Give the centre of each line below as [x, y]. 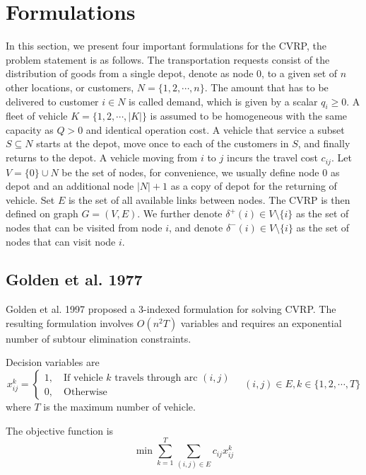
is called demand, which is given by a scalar [223, 101]
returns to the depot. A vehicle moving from [102, 158]
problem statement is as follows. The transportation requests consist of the [168, 59]
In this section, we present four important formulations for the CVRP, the [166, 46]
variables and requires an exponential [261, 322]
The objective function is [60, 430]
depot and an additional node [70, 186]
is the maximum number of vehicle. [119, 407]
